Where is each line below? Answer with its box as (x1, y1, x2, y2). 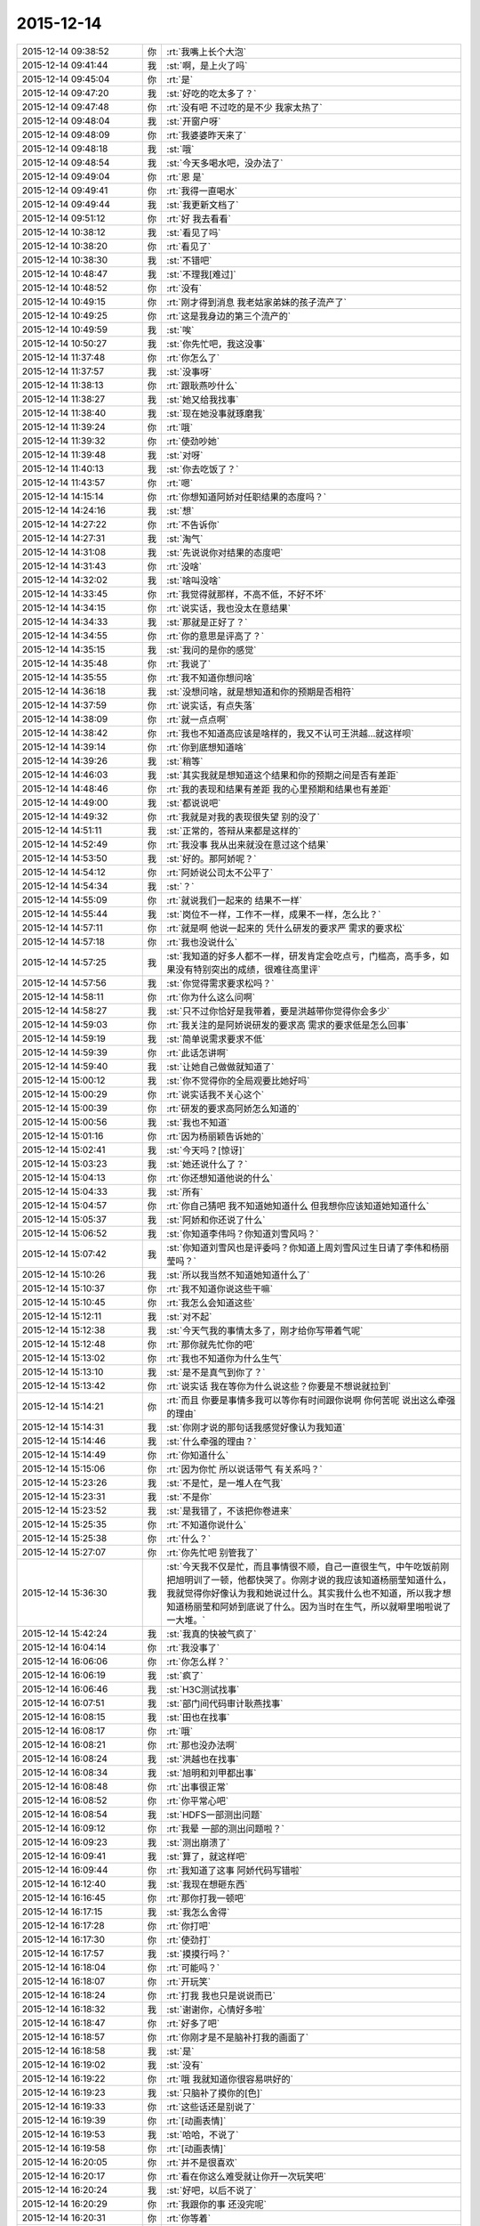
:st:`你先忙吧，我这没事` (166, 337, 266, 350)
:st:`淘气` (166, 532, 204, 545)
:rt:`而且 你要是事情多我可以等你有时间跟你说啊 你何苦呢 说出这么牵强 (166, 1393, 456, 1406)
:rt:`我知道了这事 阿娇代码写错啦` (166, 1864, 302, 1876)
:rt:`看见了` (166, 240, 212, 253)
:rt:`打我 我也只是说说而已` (166, 1989, 276, 2002)
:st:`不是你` (166, 1491, 212, 1503)
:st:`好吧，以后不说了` (166, 2184, 257, 2197)
